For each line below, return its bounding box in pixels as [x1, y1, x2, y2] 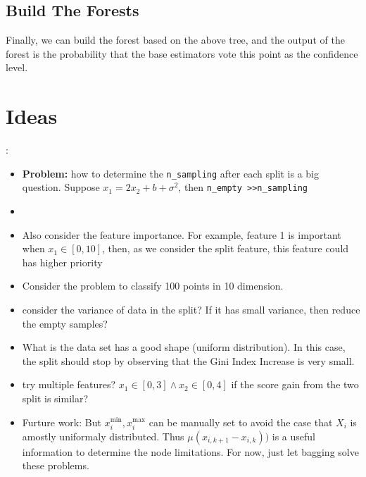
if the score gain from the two [231, 377, 359, 392]
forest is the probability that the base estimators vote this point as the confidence [6, 46, 358, 61]
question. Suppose [22, 180, 100, 194]
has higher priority [22, 254, 103, 269]
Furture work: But [22, 414, 101, 429]
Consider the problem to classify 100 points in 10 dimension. [22, 278, 284, 293]
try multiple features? [22, 377, 116, 392]
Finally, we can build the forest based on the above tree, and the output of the [6, 32, 345, 47]
